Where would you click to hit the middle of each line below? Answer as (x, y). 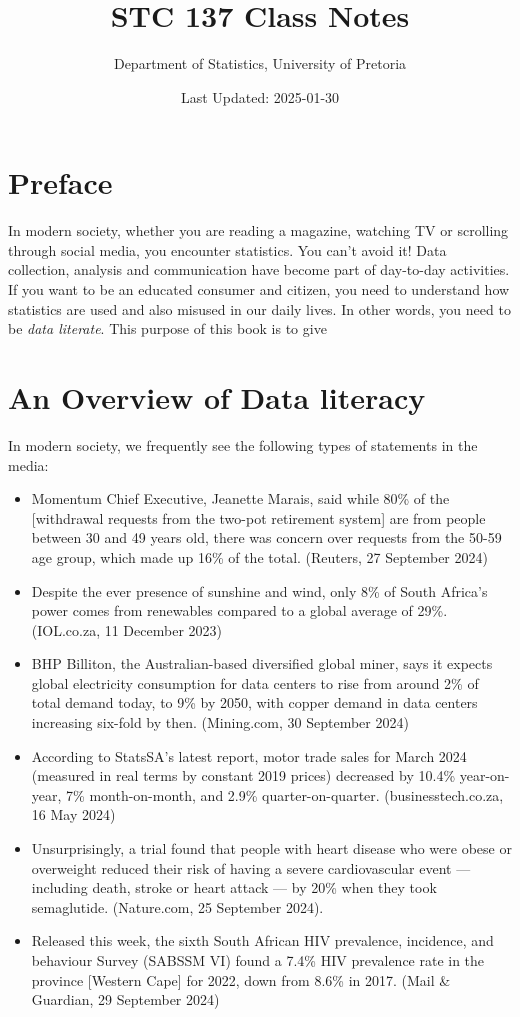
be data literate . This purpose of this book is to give (167, 328)
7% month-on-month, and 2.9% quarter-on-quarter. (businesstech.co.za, (285, 794)
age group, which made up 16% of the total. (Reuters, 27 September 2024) (259, 556)
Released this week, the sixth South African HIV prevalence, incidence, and (262, 940)
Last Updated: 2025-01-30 (260, 96)
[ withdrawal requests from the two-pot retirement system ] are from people (258, 517)
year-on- (484, 775)
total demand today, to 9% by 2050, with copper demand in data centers (254, 702)
